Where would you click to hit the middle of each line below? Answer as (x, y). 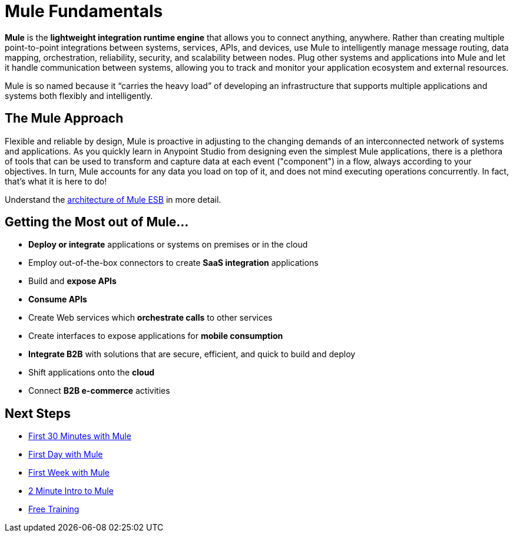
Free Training (54, 509)
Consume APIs (58, 299)
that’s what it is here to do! (56, 181)
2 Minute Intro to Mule (71, 491)
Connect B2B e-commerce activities (99, 391)
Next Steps (38, 413)
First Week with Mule (69, 473)
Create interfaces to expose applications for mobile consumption (156, 336)
